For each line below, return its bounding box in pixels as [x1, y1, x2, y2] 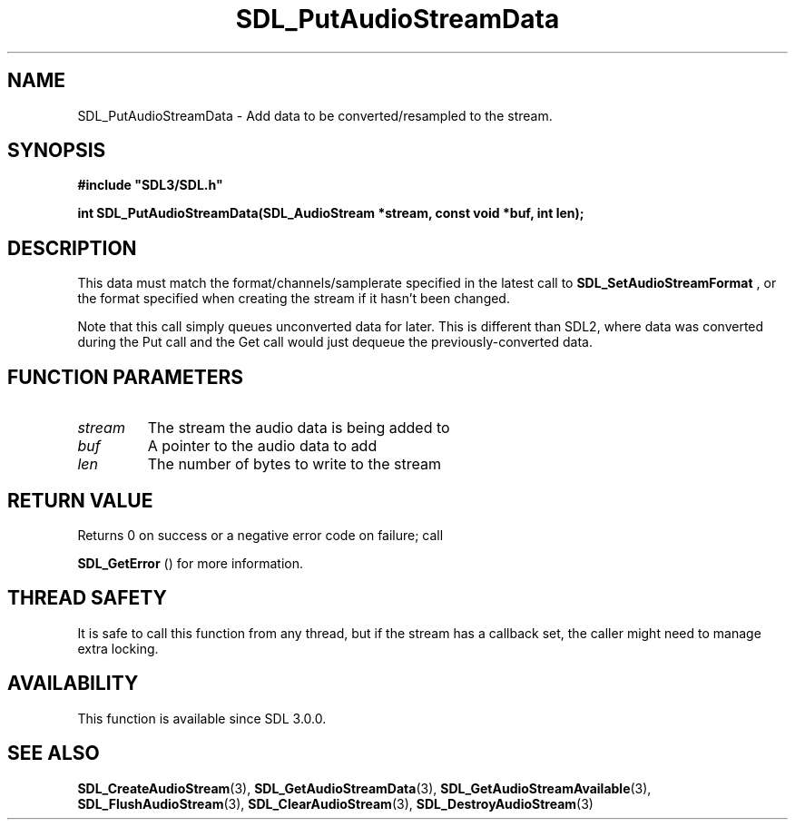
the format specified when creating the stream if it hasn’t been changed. [77, 290, 510, 307]
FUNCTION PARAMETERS [7, 365, 243, 389]
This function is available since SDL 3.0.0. [77, 710, 327, 726]
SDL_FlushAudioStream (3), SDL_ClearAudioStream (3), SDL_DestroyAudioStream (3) [77, 795, 594, 812]
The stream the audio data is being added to [147, 418, 450, 438]
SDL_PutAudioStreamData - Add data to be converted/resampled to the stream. [77, 107, 553, 123]
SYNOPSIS [7, 139, 106, 162]
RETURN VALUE [7, 488, 153, 512]
